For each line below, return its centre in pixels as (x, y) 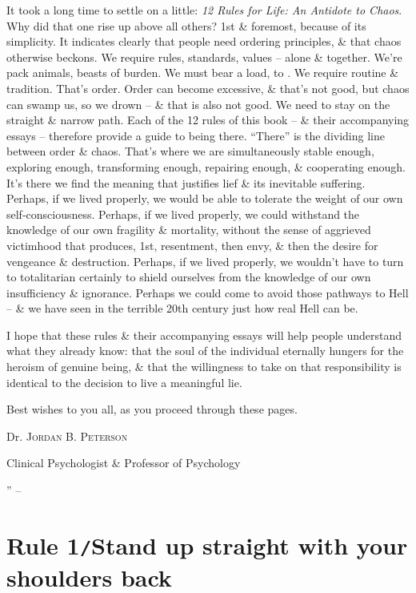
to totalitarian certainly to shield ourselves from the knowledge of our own (189, 277)
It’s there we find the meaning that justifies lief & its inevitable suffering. (186, 182)
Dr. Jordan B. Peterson (67, 436)
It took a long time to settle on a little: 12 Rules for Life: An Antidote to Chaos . (204, 10)
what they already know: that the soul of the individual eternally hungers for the (205, 351)
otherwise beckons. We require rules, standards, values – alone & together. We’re (204, 56)
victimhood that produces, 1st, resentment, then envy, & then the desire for (192, 245)
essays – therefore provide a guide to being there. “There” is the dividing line (196, 135)
